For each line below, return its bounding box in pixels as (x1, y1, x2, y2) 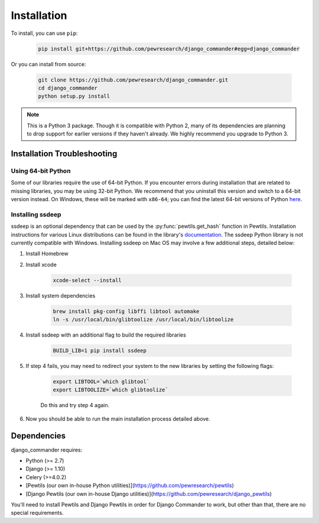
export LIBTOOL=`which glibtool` (53, 378, 150, 385)
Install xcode (25, 261, 57, 268)
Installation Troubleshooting (11, 148, 118, 159)
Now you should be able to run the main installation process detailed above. (25, 415, 211, 422)
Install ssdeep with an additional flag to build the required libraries (25, 331, 186, 338)
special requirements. (11, 509, 64, 516)
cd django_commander (38, 85, 97, 91)
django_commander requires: (11, 446, 83, 453)
